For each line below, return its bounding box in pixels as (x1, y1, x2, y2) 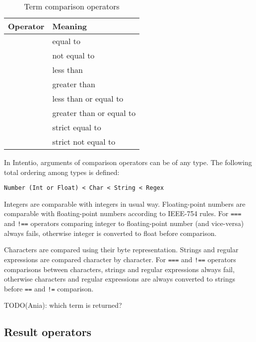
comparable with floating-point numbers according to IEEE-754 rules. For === (4, 208, 242, 219)
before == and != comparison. (4, 283, 94, 293)
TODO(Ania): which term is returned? (4, 300, 122, 310)
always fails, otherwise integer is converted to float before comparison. (4, 228, 217, 238)
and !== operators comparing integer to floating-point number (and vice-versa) (4, 218, 244, 228)
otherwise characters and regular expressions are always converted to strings (4, 274, 236, 284)
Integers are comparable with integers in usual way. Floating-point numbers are (4, 198, 246, 209)
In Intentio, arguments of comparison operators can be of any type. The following (4, 157, 252, 167)
